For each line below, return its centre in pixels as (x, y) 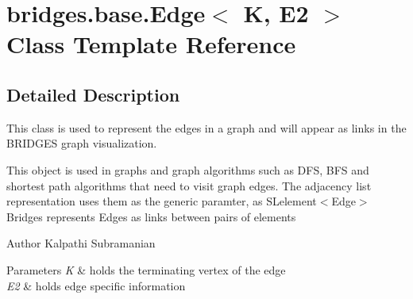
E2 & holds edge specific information (96, 285)
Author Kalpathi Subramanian (81, 243)
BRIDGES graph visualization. (82, 143)
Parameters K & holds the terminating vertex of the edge (146, 269)
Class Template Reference (151, 44)
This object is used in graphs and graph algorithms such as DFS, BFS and (188, 169)
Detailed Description (93, 94)
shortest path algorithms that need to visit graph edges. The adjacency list (189, 185)
